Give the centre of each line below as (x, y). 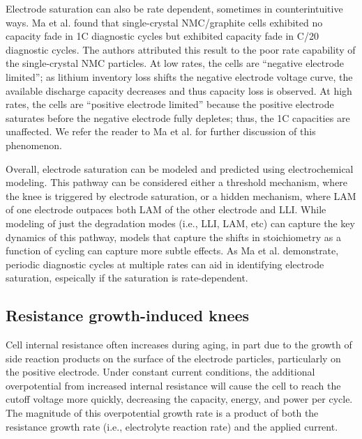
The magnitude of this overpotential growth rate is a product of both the (162, 413)
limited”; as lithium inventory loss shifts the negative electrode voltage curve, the (179, 76)
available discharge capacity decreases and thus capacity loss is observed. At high (179, 90)
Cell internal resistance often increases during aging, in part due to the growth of (179, 345)
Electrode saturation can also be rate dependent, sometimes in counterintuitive (174, 8)
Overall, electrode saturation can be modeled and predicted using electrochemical (180, 168)
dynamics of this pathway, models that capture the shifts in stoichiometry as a (173, 237)
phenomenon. (34, 145)
